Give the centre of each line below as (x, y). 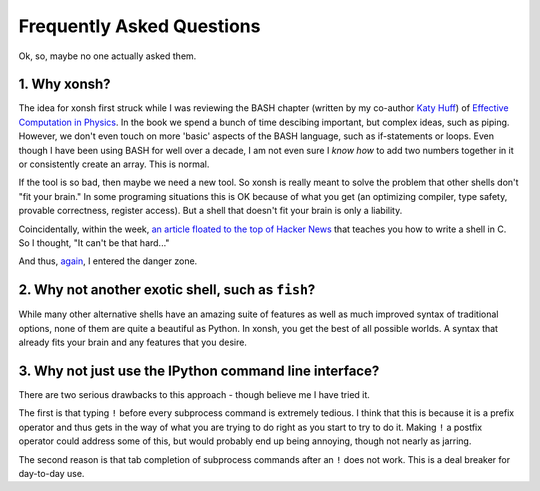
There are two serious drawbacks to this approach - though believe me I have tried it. (194, 394)
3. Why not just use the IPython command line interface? (199, 370)
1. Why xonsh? (64, 84)
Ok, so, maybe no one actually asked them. (107, 56)
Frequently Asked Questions (139, 26)
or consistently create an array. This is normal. (114, 164)
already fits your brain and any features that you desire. (132, 342)
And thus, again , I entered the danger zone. (108, 261)
